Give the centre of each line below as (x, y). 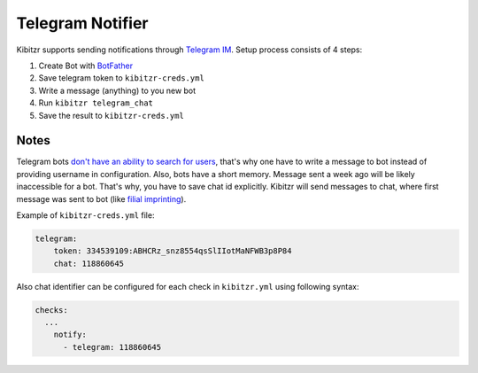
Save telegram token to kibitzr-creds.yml (122, 78)
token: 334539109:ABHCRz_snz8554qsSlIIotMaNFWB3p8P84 (173, 251)
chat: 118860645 (89, 263)
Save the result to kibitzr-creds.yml (112, 115)
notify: (70, 335)
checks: (51, 310)
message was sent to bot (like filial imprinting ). (101, 198)
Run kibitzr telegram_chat (96, 103)
